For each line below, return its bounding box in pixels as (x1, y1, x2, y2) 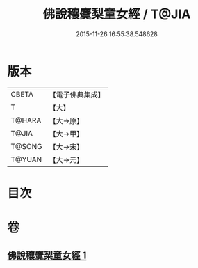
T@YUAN (10, 155, 42, 164)
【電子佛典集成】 (49, 90, 106, 100)
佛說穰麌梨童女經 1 (7, 250, 87, 262)
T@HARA (10, 116, 42, 125)
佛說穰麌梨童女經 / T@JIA (42, 6, 191, 22)
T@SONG (10, 141, 43, 151)
